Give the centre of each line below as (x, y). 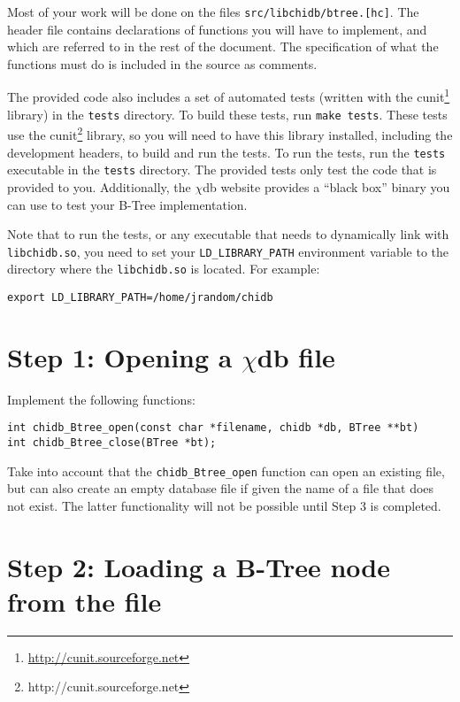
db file (296, 356)
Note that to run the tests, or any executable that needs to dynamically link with (228, 234)
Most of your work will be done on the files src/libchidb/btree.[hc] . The (213, 12)
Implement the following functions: (101, 399)
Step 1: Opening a (120, 356)
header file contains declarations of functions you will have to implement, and (217, 29)
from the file (84, 601)
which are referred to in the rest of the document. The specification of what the (223, 46)
